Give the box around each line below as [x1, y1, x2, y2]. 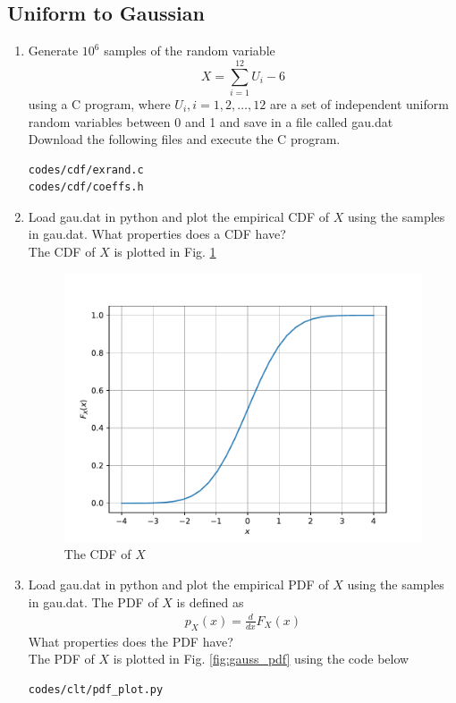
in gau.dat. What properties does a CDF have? [28, 224, 286, 243]
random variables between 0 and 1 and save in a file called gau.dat [28, 112, 393, 131]
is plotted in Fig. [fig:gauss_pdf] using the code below [113, 649, 410, 668]
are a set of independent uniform [269, 94, 449, 113]
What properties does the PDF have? [28, 631, 233, 650]
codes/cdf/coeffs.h [28, 181, 144, 194]
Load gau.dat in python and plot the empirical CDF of [28, 207, 330, 225]
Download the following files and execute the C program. [28, 130, 341, 148]
